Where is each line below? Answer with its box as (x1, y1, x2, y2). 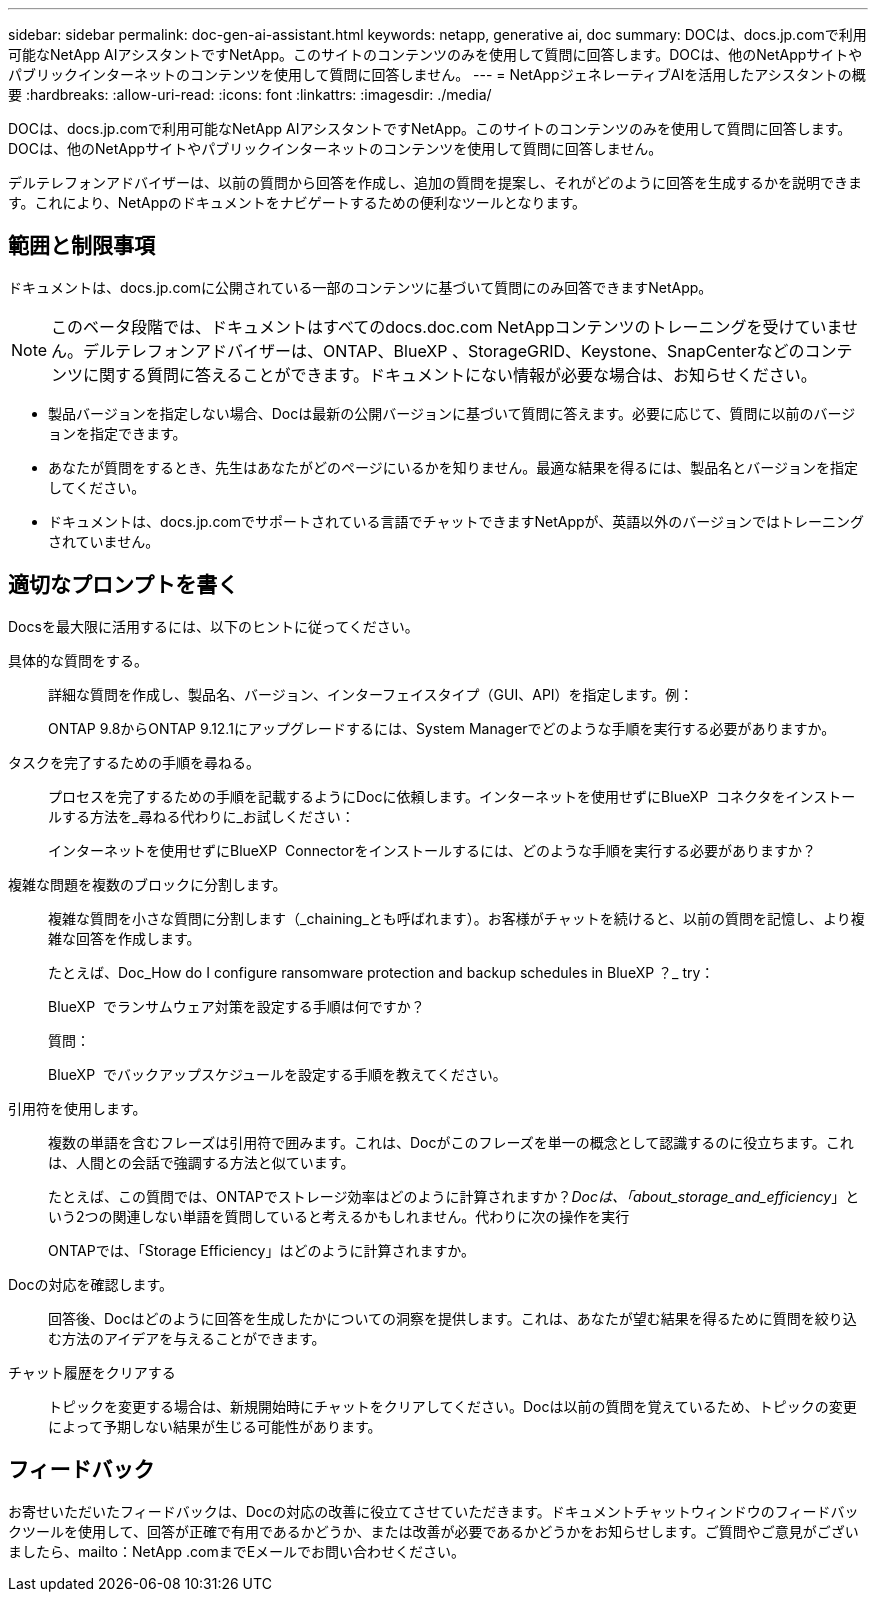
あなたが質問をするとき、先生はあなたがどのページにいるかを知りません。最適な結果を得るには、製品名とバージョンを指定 (48, 458, 859, 476)
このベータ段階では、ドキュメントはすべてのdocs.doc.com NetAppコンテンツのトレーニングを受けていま (51, 316, 843, 337)
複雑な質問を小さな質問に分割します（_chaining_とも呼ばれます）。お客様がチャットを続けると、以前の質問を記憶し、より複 (48, 909, 865, 927)
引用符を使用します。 (8, 1099, 147, 1117)
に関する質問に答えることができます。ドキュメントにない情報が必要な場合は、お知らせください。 (83, 364, 817, 385)
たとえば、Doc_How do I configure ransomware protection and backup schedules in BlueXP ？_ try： (48, 963, 715, 981)
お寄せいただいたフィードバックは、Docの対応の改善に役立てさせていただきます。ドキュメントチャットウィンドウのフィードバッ (8, 1502, 859, 1520)
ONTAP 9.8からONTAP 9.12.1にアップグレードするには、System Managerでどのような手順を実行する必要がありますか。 (48, 719, 836, 737)
